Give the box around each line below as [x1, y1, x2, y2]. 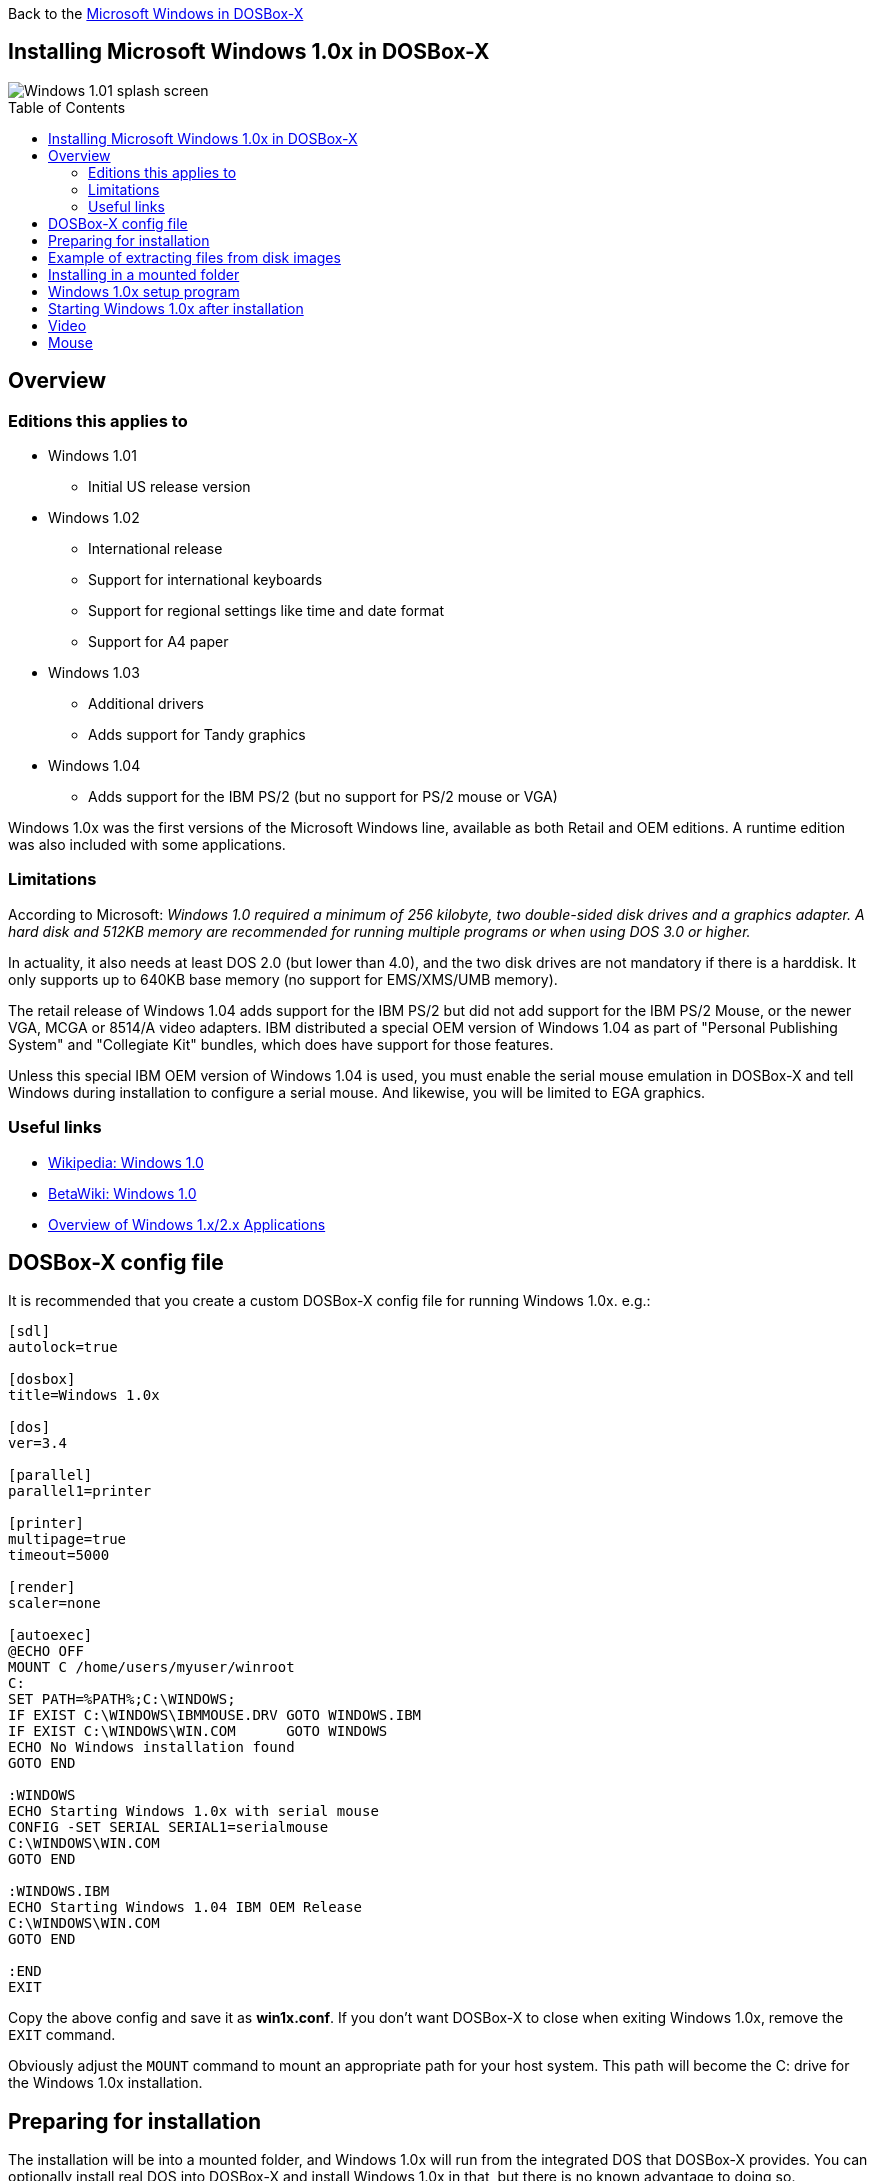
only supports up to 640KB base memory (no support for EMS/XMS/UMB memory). [8, 970, 558, 988]
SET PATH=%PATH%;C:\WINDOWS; [8, 1691, 236, 1708]
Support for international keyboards [88, 571, 323, 589]
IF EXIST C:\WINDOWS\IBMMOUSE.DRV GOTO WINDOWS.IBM [8, 1707, 422, 1724]
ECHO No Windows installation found [8, 1739, 295, 1756]
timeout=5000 [8, 1547, 110, 1564]
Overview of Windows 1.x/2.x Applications [48, 1215, 326, 1233]
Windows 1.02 [48, 509, 140, 527]
